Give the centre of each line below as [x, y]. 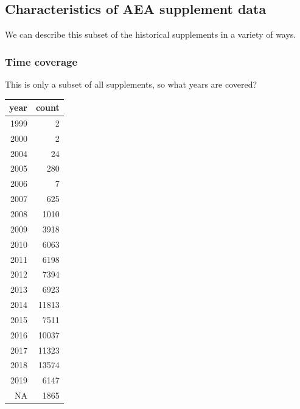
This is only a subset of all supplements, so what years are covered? [131, 84]
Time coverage [41, 61]
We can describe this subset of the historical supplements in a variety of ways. [151, 34]
